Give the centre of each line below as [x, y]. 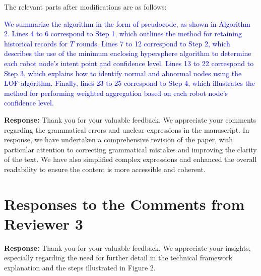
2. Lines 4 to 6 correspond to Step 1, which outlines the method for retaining [123, 34]
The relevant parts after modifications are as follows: [85, 7]
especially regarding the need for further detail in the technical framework [118, 258]
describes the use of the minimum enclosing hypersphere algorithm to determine [128, 53]
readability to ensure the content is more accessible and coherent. [105, 169]
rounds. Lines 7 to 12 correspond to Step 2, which [153, 43]
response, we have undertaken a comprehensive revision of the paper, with [118, 140]
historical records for [36, 43]
